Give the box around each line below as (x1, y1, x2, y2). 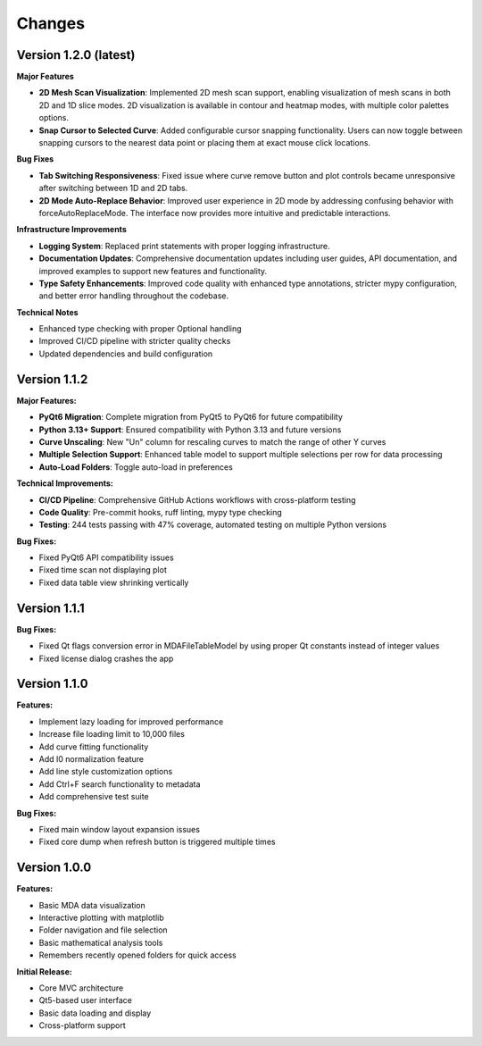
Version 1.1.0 (16, 676, 88, 691)
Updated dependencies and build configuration (38, 348, 213, 359)
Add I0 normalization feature (38, 754, 145, 765)
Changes (16, 13, 85, 33)
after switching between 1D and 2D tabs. (38, 183, 188, 194)
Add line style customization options (38, 766, 173, 777)
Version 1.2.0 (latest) (16, 47, 136, 63)
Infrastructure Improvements (16, 224, 127, 235)
